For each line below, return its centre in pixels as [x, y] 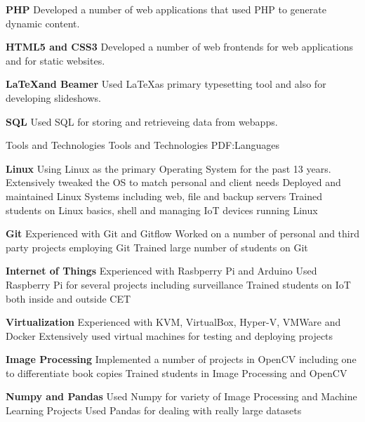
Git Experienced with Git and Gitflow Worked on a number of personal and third [183, 233]
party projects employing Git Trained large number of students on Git [157, 247]
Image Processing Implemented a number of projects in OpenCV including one [181, 359]
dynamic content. [43, 23]
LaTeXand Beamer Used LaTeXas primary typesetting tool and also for [166, 84]
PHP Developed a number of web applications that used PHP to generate [166, 9]
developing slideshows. [53, 97]
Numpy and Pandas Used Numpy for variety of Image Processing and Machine [181, 396]
